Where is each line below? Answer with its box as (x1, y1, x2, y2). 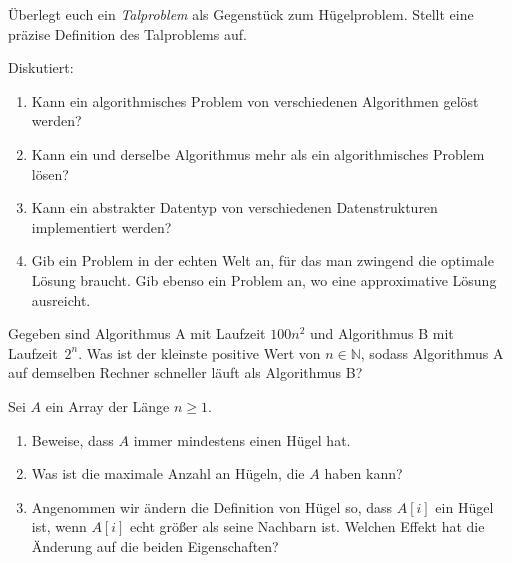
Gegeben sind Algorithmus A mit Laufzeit (8, 323, 266, 344)
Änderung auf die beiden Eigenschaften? (31, 535, 279, 556)
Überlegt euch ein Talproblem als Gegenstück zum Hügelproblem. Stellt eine (8, 4, 474, 24)
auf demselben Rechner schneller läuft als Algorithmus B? (8, 362, 363, 383)
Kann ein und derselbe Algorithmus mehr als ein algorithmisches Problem (31, 143, 485, 164)
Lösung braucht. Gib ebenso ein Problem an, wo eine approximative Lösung (31, 269, 497, 290)
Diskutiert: (8, 57, 74, 78)
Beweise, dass (31, 429, 114, 450)
